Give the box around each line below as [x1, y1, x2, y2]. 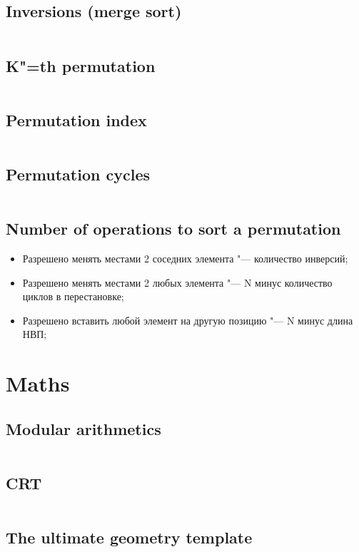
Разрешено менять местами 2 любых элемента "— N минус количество [22, 275, 333, 290]
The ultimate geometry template [6, 526, 253, 548]
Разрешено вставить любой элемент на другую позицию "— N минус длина [22, 312, 353, 327]
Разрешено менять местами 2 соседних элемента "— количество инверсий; [22, 251, 348, 266]
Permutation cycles [6, 163, 150, 185]
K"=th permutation [6, 54, 156, 76]
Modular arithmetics [6, 417, 161, 439]
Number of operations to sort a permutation [6, 218, 341, 240]
